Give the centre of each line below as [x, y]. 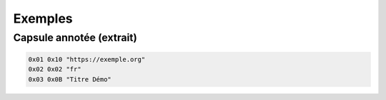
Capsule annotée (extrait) [75, 38]
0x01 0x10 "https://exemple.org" [87, 59]
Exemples [43, 18]
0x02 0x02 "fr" [55, 70]
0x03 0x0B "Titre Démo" [70, 79]
